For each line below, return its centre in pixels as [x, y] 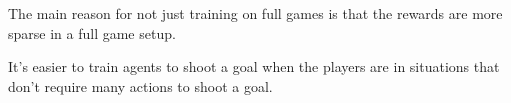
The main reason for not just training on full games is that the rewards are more [255, 13]
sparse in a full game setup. [92, 32]
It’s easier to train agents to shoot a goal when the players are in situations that [254, 66]
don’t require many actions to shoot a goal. [140, 85]
